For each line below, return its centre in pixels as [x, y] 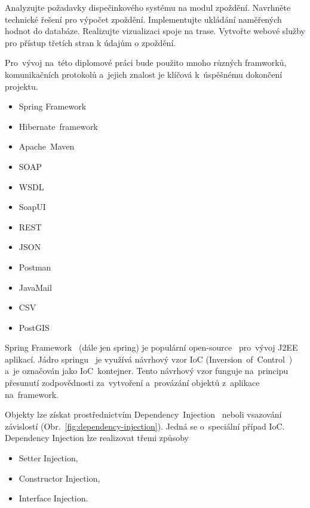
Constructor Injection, [59, 478]
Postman [35, 267]
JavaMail [35, 287]
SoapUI [32, 207]
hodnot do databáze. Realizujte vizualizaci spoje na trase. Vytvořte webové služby [155, 31]
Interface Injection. [53, 498]
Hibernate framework [58, 126]
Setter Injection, [48, 458]
